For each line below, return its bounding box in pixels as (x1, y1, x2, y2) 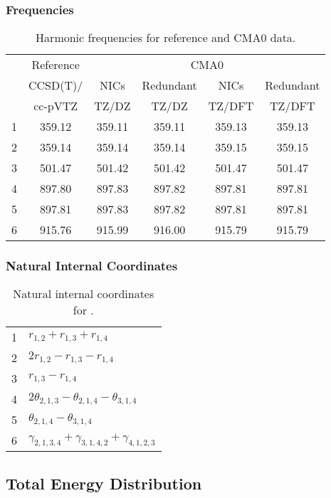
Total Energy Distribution (6, 472, 202, 494)
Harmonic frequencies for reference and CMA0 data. (36, 29, 296, 46)
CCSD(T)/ (28, 77, 83, 94)
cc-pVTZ (33, 97, 78, 115)
